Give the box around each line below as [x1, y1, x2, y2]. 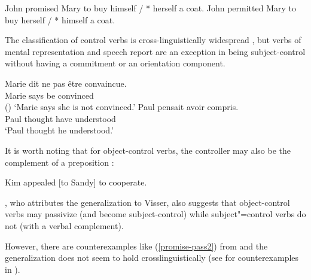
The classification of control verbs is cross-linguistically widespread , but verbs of [5, 34, 301, 46]
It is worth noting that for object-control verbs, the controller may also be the [5, 144, 291, 156]
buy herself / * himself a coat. [5, 13, 115, 26]
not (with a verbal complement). [5, 219, 124, 232]
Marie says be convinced [5, 89, 94, 101]
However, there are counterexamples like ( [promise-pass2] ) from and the [5, 239, 268, 252]
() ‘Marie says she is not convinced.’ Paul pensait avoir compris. [5, 101, 239, 113]
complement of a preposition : [5, 156, 114, 168]
